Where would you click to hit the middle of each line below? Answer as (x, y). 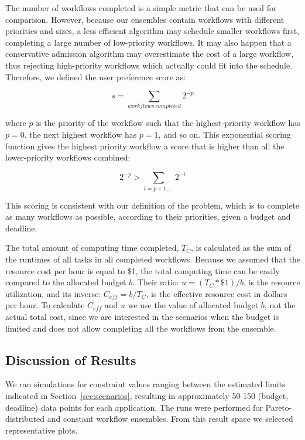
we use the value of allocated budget (193, 305)
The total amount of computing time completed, (92, 248)
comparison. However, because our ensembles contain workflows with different (145, 19)
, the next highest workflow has (80, 134)
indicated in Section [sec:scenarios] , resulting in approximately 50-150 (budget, (147, 396)
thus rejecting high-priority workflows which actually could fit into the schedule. (149, 65)
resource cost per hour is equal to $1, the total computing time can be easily (143, 270)
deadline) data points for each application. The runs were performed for (134, 407)
